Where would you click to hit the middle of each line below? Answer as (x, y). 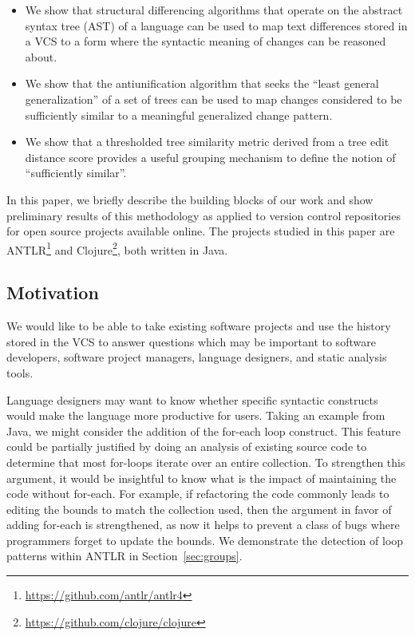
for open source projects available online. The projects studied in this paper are (201, 231)
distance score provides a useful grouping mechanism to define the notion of (210, 157)
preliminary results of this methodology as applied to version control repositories (204, 215)
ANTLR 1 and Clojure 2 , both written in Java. (117, 248)
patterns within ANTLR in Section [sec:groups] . (125, 556)
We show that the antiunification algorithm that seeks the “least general (202, 83)
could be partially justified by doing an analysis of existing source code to (187, 446)
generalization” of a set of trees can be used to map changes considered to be (213, 99)
